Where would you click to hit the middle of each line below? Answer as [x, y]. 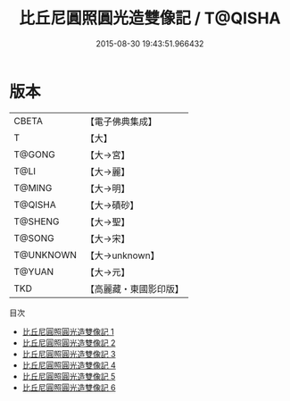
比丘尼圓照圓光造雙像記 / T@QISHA [150, 18]
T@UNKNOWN [46, 255]
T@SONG [34, 238]
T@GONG [34, 155]
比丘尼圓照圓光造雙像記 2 [69, 343]
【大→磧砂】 [112, 205]
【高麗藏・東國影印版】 [135, 288]
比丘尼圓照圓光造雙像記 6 [69, 387]
